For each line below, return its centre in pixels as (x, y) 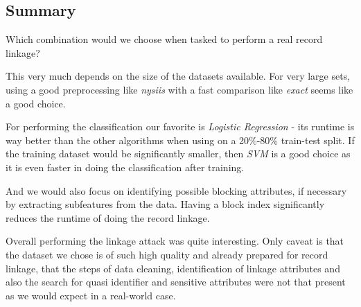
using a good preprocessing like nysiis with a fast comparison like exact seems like (179, 89)
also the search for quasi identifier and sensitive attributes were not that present (176, 282)
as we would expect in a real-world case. (91, 295)
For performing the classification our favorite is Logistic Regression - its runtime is (180, 126)
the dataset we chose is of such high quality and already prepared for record (167, 254)
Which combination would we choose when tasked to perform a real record (164, 39)
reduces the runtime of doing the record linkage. (108, 217)
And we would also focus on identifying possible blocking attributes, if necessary (176, 190)
